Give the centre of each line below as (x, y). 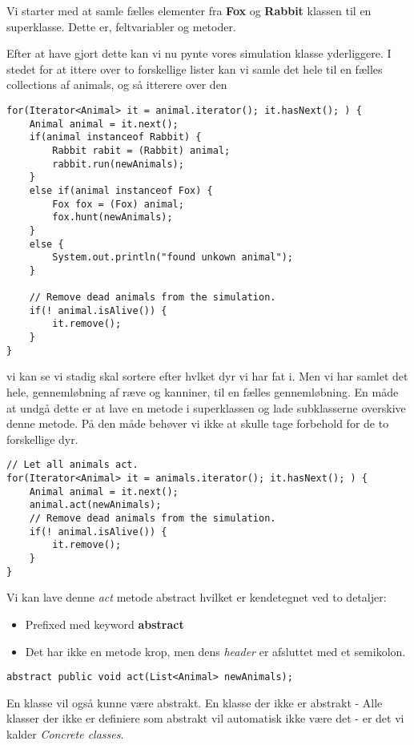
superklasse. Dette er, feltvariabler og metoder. (121, 26)
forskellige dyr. (42, 439)
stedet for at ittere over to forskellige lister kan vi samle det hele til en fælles (195, 68)
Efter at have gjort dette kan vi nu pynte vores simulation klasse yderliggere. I (199, 53)
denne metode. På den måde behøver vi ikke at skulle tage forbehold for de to (198, 423)
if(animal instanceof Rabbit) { (115, 137)
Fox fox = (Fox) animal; (118, 204)
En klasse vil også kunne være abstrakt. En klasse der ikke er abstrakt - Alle (195, 702)
